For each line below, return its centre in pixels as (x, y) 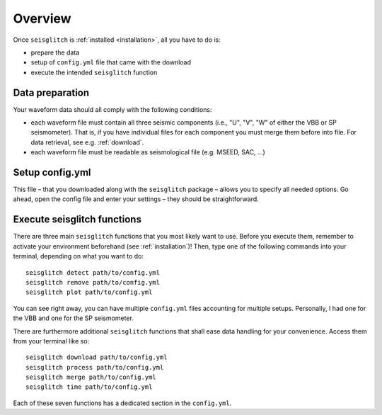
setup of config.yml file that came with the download (111, 62)
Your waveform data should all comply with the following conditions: (112, 109)
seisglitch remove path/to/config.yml (93, 282)
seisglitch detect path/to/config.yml (93, 272)
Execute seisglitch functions (77, 220)
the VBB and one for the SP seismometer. (73, 318)
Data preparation (51, 92)
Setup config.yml (52, 172)
